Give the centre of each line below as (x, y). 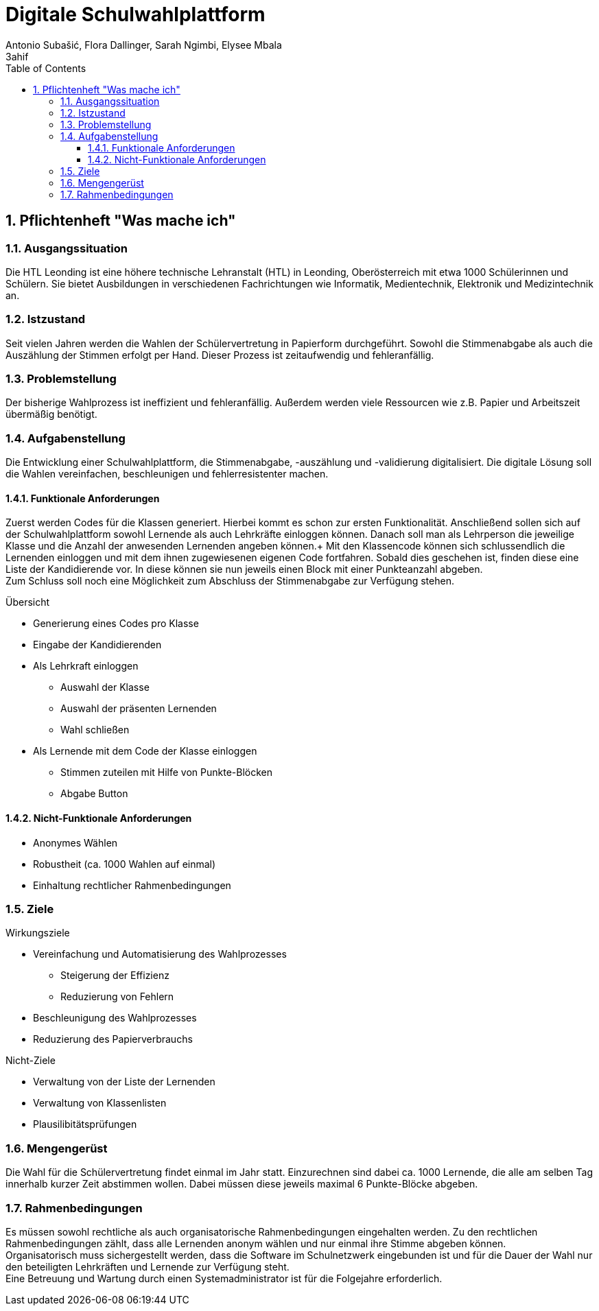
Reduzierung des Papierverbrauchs (113, 1039)
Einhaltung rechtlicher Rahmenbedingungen (132, 885)
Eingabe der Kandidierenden (97, 645)
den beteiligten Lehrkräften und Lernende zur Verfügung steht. (148, 1266)
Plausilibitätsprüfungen (85, 1124)
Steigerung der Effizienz (115, 976)
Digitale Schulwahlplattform (136, 14)
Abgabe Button (94, 794)
